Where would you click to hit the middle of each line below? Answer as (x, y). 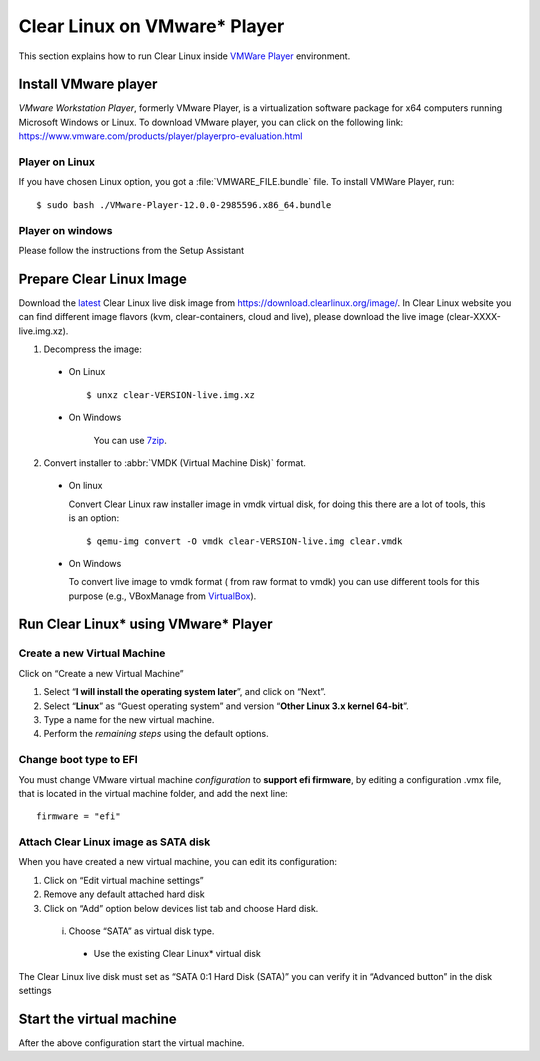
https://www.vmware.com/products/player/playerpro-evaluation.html (160, 136)
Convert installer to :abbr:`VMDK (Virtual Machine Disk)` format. (175, 462)
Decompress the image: (92, 349)
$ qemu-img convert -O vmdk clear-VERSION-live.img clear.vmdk (244, 541)
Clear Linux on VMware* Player (151, 26)
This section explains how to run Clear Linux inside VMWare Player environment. (184, 56)
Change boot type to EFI (78, 760)
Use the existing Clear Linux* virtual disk (177, 954)
